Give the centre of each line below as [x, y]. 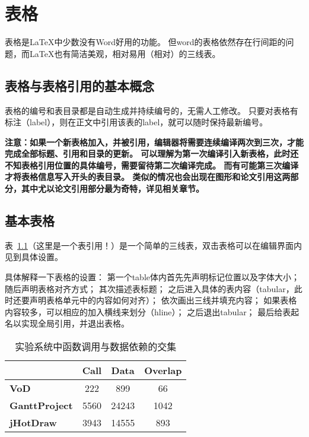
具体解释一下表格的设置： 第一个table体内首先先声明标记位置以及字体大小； [152, 277]
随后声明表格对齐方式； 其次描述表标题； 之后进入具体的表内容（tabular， [149, 288]
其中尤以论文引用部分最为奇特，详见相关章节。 [112, 189]
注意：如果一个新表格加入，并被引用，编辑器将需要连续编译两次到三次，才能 [154, 142]
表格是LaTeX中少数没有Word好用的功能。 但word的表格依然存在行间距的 [145, 42]
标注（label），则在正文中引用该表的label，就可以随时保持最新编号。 [136, 122]
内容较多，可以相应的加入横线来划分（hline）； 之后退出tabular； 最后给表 [148, 311]
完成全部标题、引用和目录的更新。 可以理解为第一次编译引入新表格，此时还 [152, 153]
